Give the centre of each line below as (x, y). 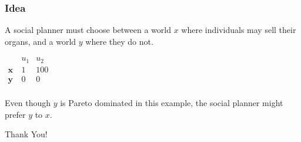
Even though (28, 102)
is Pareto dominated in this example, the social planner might (172, 102)
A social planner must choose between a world (88, 30)
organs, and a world (41, 41)
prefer (15, 114)
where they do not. (119, 41)
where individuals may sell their (239, 30)
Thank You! (26, 134)
